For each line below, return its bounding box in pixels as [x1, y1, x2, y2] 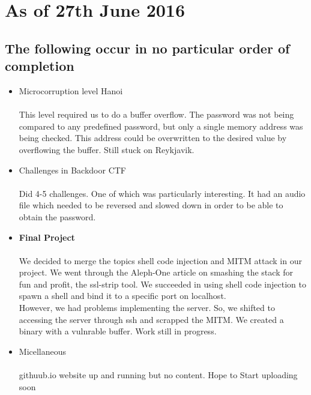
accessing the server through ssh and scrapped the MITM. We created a [19, 313, 284, 325]
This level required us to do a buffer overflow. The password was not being [19, 108, 294, 121]
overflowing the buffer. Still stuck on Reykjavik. [19, 143, 195, 155]
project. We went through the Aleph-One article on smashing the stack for [19, 266, 293, 279]
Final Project [19, 231, 75, 243]
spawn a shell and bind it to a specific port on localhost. [19, 289, 226, 302]
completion [5, 56, 74, 75]
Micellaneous [19, 345, 67, 357]
